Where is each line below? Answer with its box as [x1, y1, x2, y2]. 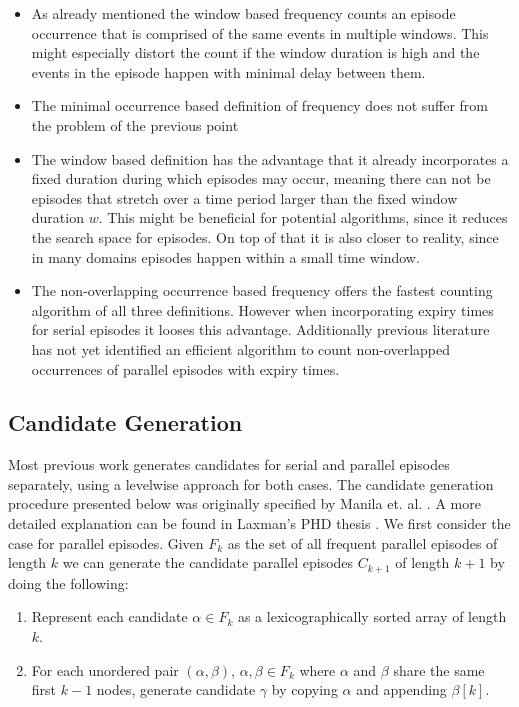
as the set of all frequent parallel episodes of [227, 532, 498, 553]
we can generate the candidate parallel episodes [62, 552, 354, 573]
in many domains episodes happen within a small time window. [31, 246, 420, 267]
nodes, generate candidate [96, 679, 256, 700]
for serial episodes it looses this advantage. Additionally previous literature [31, 319, 490, 340]
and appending [356, 679, 447, 700]
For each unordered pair [31, 659, 179, 680]
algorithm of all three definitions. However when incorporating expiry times [31, 299, 494, 320]
